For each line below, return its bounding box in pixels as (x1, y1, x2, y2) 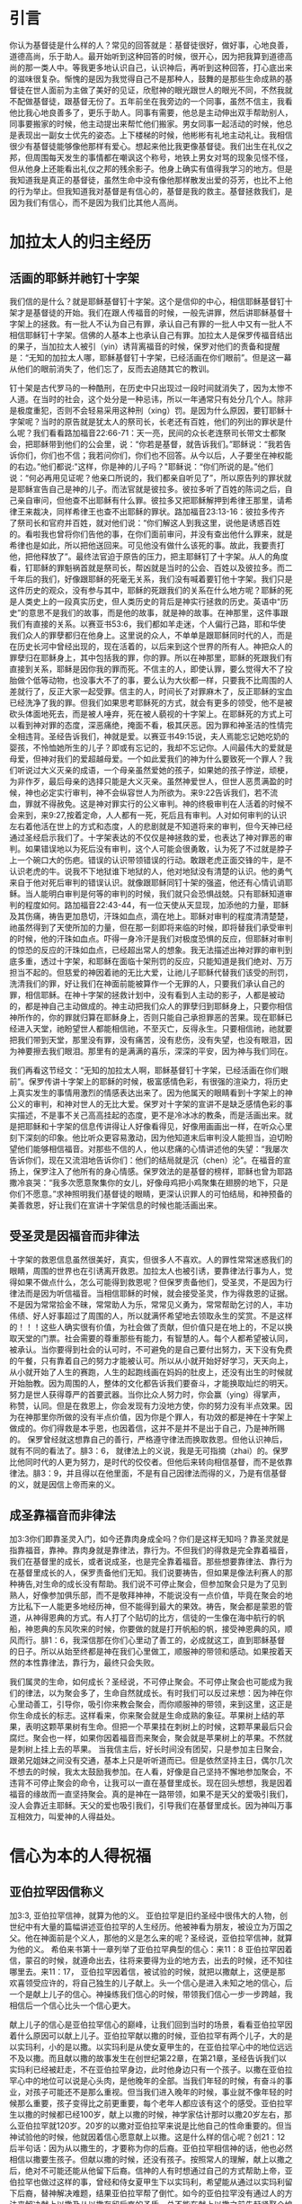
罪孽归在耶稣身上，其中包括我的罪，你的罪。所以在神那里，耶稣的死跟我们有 (9, 652, 293, 663)
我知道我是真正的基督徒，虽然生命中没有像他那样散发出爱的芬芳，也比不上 (9, 174, 285, 185)
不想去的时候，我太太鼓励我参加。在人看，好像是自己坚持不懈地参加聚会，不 (9, 1766, 293, 1777)
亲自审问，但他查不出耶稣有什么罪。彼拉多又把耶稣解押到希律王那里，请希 (16, 495, 293, 505)
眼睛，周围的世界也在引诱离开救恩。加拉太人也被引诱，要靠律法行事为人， (9, 1265, 285, 1276)
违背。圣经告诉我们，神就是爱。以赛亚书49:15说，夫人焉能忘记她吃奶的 (24, 730, 289, 742)
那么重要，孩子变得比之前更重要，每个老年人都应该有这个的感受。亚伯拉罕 (16, 2097, 293, 2109)
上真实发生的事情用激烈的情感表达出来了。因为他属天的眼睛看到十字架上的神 (9, 1087, 293, 1098)
